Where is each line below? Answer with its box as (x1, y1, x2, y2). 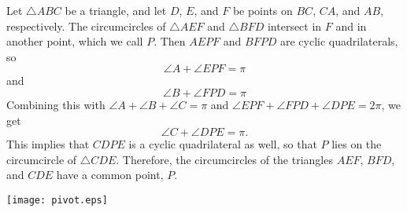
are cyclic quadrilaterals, (279, 33, 398, 49)
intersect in (267, 17, 322, 34)
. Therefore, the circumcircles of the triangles (116, 151, 333, 167)
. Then (154, 33, 186, 49)
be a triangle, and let (65, 2, 167, 18)
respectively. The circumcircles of (6, 17, 166, 34)
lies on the (331, 136, 382, 152)
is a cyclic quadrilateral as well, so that (128, 136, 317, 152)
